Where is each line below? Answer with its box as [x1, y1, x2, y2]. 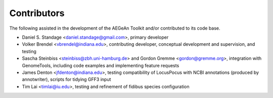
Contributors [9, 8, 65, 19]
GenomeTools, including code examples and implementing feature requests [22, 62, 179, 68]
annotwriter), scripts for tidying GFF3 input [22, 76, 111, 82]
